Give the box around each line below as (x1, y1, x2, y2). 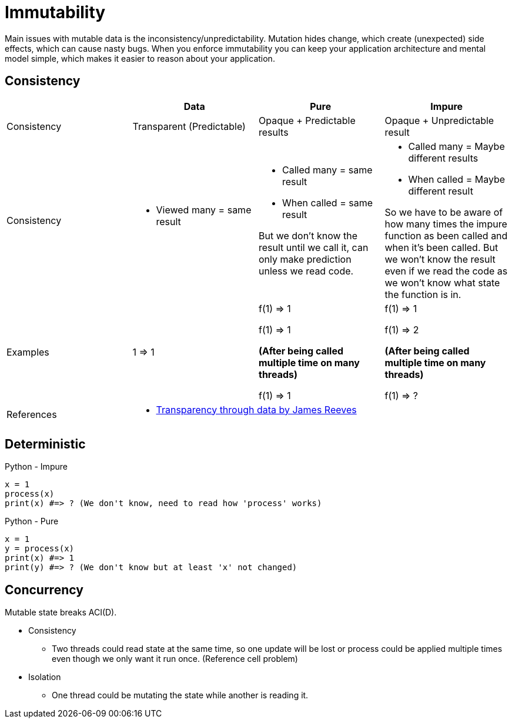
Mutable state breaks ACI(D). (5, 607, 117, 618)
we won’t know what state (384, 276, 500, 289)
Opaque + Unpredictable (384, 114, 494, 126)
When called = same (282, 196, 373, 209)
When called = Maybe (408, 173, 506, 185)
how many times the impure (384, 217, 507, 230)
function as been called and (384, 229, 508, 242)
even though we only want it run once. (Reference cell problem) (52, 654, 298, 664)
